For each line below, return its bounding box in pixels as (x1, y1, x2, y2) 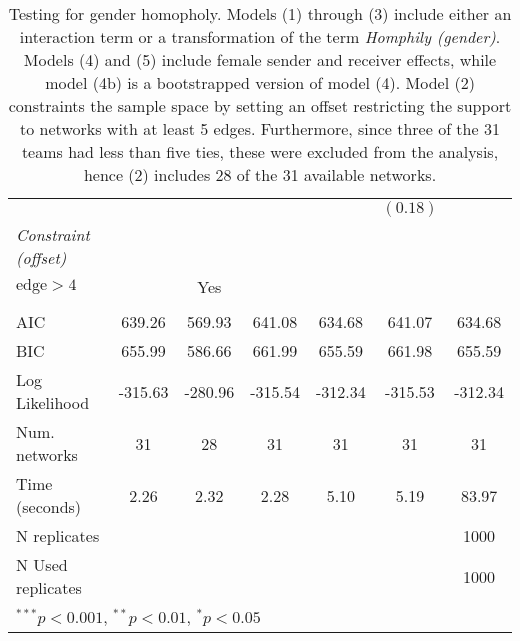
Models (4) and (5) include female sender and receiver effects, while (23, 48, 497, 71)
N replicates (16, 524, 100, 547)
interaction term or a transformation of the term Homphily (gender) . (19, 25, 501, 48)
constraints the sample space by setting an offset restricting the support (8, 94, 512, 117)
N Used (16, 553, 68, 576)
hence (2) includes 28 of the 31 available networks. (83, 163, 437, 186)
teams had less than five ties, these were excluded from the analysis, (21, 140, 499, 163)
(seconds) (16, 495, 82, 518)
